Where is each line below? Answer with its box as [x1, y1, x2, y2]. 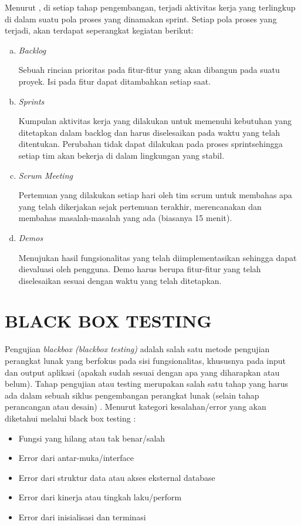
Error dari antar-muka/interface [18, 452, 134, 464]
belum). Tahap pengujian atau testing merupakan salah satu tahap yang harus [5, 377, 289, 390]
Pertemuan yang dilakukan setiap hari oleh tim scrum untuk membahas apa [18, 189, 292, 201]
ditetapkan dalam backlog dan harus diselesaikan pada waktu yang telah [18, 126, 280, 138]
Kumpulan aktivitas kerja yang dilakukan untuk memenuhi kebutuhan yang [18, 115, 292, 127]
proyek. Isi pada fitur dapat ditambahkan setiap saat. [18, 75, 211, 87]
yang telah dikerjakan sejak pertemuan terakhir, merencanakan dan [18, 200, 262, 212]
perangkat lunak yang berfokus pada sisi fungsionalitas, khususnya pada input [5, 355, 286, 366]
